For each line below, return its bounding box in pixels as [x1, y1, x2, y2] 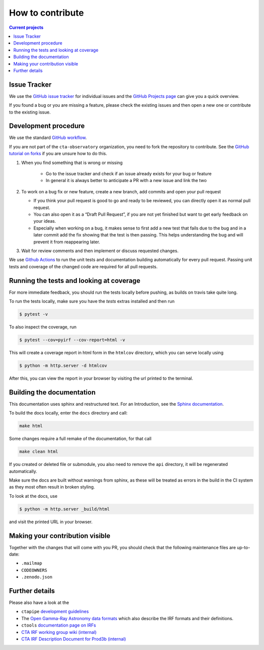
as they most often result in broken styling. [9, 484, 95, 490]
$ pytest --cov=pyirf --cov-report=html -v [19, 337, 126, 343]
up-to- [237, 544, 250, 550]
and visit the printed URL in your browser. [9, 519, 93, 525]
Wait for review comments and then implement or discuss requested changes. [21, 248, 178, 254]
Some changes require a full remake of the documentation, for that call [9, 436, 152, 441]
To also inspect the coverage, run [9, 324, 77, 330]
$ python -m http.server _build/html [19, 506, 110, 511]
